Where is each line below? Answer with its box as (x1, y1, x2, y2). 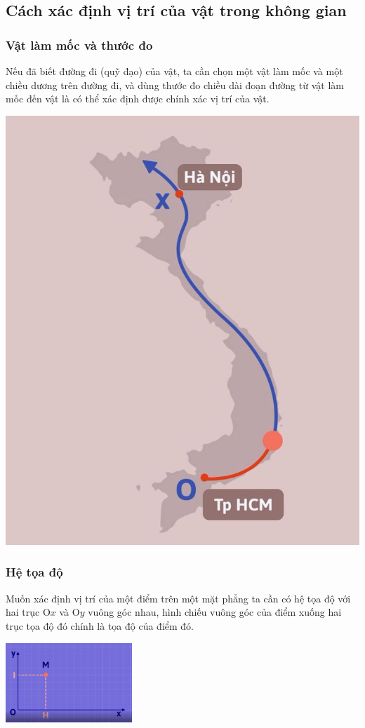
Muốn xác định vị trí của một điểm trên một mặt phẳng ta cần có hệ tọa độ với (6, 591, 351, 605)
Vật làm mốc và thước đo (6, 36, 153, 53)
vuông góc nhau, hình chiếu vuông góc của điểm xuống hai (88, 605, 342, 619)
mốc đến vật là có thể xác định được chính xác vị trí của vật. (6, 91, 270, 106)
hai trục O (6, 605, 51, 619)
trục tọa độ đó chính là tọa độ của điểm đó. (6, 618, 194, 633)
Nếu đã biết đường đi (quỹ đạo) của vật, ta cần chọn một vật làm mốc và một (6, 64, 343, 78)
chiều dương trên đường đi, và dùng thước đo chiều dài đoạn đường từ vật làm (6, 77, 344, 92)
